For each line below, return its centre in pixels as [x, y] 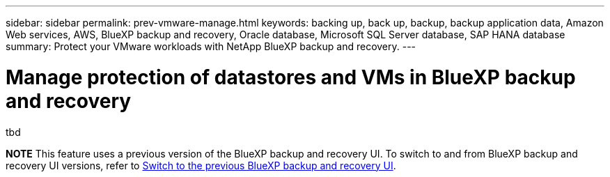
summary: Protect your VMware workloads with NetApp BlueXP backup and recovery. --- [211, 46]
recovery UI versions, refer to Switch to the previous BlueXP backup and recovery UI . [201, 165]
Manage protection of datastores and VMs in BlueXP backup [291, 77]
